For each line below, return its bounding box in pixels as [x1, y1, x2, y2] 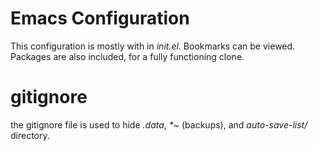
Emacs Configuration [10, 7, 190, 30]
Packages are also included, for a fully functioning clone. [10, 50, 245, 62]
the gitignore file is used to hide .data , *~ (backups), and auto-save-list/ [10, 118, 308, 131]
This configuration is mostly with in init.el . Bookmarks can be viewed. [10, 40, 296, 52]
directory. [10, 129, 50, 141]
